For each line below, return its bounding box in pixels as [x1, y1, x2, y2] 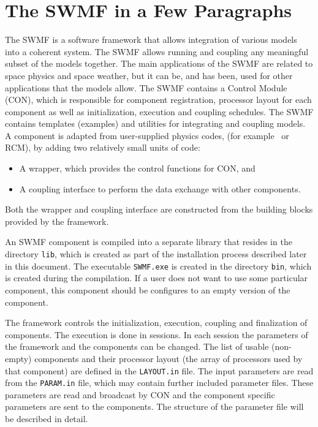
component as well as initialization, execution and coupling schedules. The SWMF [5, 105, 314, 118]
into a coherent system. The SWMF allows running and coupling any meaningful [5, 45, 309, 58]
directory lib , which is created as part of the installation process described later [5, 248, 307, 260]
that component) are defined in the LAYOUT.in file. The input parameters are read [5, 364, 314, 377]
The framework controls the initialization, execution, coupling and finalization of [5, 316, 308, 329]
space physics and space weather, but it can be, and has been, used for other [5, 69, 293, 81]
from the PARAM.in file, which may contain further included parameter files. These [5, 376, 314, 389]
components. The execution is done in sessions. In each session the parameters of [5, 328, 308, 341]
